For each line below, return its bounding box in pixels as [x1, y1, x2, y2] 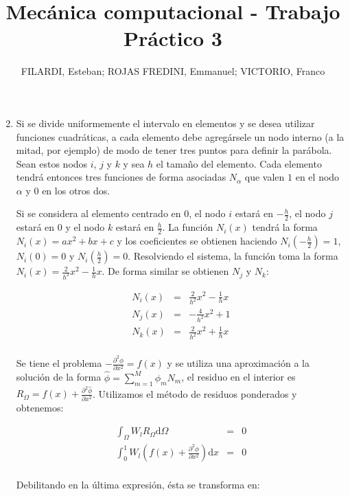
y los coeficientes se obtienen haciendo [117, 234, 277, 248]
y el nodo [65, 220, 105, 234]
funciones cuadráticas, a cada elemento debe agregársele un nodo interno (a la [16, 129, 345, 144]
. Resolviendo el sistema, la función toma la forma [128, 249, 338, 263]
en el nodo [295, 170, 340, 184]
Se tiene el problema [16, 356, 102, 370]
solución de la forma [16, 370, 102, 384]
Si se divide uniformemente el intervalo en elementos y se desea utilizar [16, 115, 315, 130]
